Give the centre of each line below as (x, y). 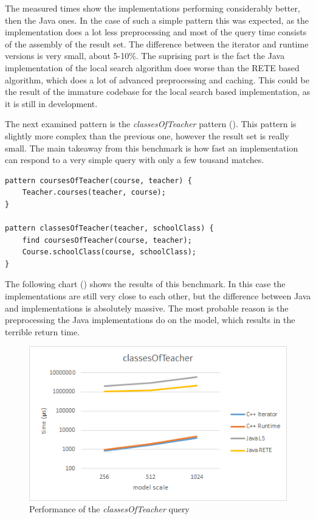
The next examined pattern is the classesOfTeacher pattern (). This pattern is (151, 124)
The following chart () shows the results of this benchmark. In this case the (145, 284)
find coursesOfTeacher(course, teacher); (107, 240)
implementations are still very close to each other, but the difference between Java (158, 296)
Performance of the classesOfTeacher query (109, 509)
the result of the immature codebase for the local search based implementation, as (158, 92)
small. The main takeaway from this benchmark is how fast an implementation (152, 148)
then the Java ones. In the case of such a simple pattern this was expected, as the (157, 20)
